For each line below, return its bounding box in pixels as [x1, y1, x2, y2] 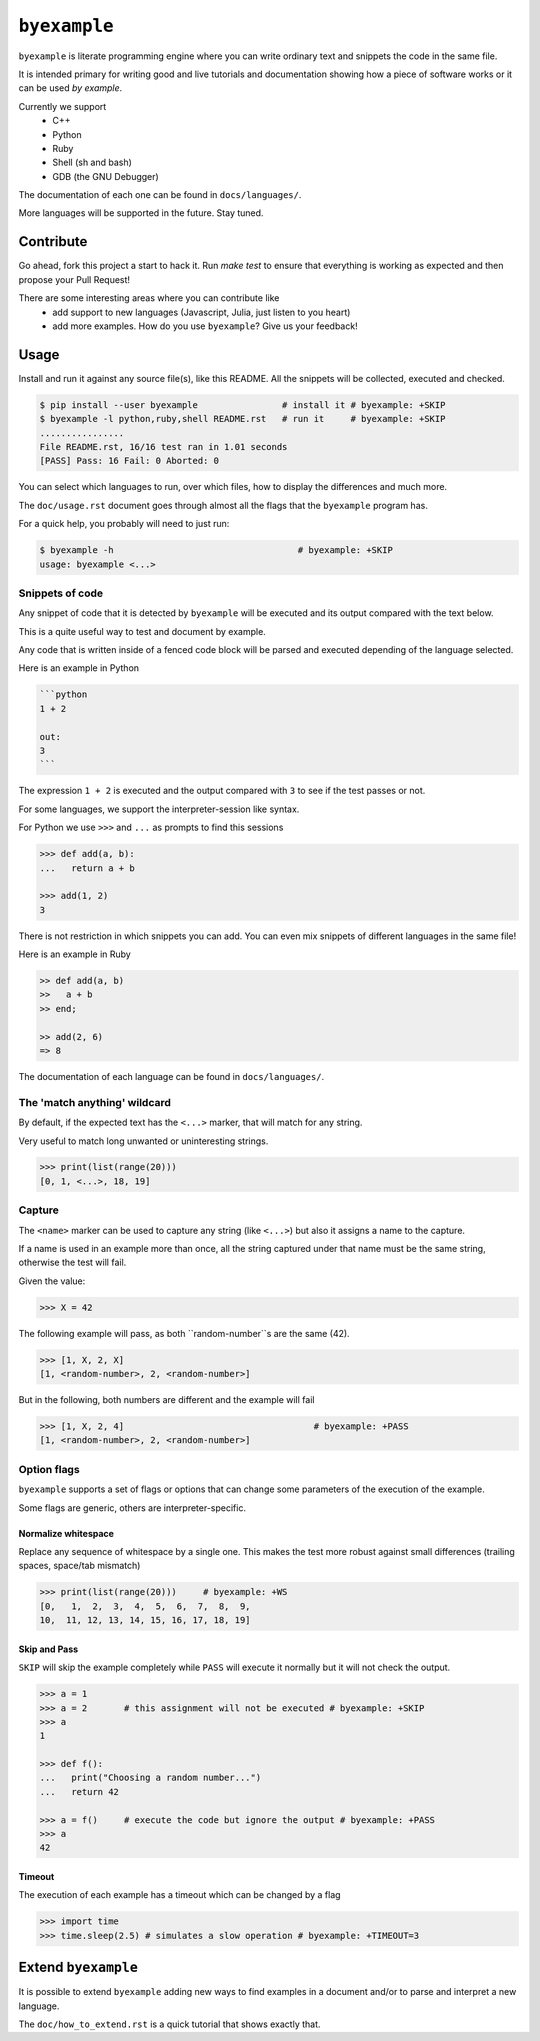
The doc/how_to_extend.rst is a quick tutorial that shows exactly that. [18, 2018, 321, 2030]
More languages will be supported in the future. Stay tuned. [18, 207, 264, 219]
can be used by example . [18, 82, 123, 94]
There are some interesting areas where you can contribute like [18, 292, 280, 304]
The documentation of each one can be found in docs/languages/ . [18, 189, 302, 201]
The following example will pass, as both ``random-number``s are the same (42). [18, 1327, 350, 1339]
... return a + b [39, 862, 135, 874]
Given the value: [18, 1275, 86, 1287]
